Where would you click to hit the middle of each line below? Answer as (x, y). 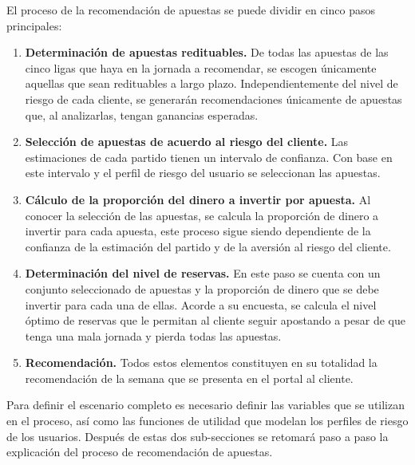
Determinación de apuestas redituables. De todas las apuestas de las (207, 52)
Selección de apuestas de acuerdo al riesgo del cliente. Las (187, 142)
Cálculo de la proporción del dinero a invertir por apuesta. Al (198, 199)
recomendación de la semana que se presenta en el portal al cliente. (189, 378)
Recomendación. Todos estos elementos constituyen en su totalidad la (201, 363)
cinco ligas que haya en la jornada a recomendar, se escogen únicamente (201, 67)
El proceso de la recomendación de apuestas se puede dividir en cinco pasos (191, 10)
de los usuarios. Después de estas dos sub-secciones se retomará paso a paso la (198, 436)
